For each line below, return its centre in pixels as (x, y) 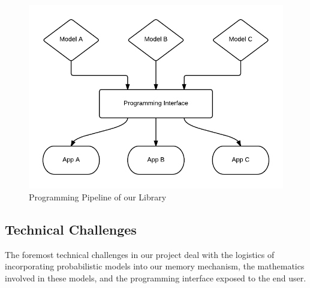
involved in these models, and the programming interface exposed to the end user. (156, 277)
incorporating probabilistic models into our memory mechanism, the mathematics (155, 266)
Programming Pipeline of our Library (98, 196)
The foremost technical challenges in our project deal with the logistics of (140, 254)
